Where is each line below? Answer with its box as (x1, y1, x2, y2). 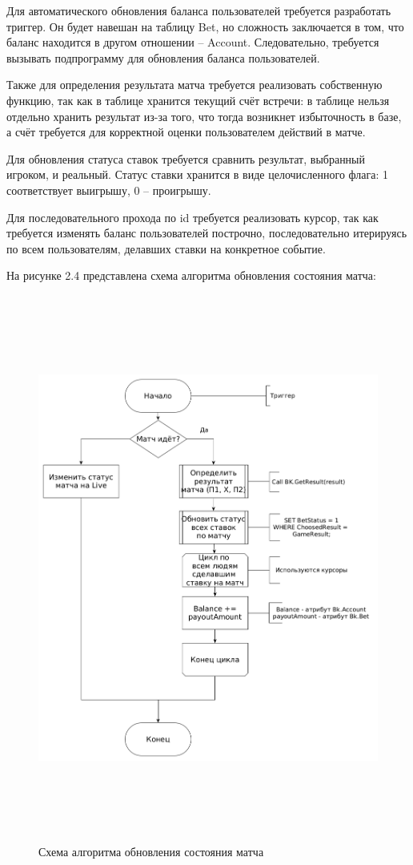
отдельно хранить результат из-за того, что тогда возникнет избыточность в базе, (6, 107, 402, 124)
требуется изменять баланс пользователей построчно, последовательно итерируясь (6, 224, 407, 241)
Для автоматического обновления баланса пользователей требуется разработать (6, 2, 391, 18)
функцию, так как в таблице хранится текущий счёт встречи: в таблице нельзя (6, 91, 390, 108)
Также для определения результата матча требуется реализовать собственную (6, 76, 383, 93)
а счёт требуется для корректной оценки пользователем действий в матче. (6, 123, 366, 140)
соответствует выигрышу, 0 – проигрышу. (6, 181, 211, 198)
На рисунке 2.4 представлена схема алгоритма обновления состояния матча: (6, 267, 376, 284)
